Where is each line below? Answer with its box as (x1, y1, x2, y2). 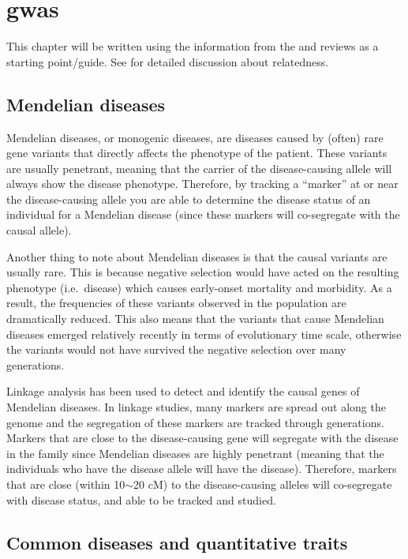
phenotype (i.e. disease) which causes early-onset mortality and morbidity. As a (6, 279, 392, 295)
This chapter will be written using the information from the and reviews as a (6, 38, 379, 54)
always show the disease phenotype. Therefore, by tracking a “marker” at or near (6, 175, 399, 192)
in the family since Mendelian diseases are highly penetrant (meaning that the (6, 445, 384, 461)
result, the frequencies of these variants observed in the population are (6, 295, 346, 311)
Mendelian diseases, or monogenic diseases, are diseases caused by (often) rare (6, 129, 384, 145)
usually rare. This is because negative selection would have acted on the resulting (6, 264, 399, 280)
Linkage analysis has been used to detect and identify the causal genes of (6, 383, 360, 400)
